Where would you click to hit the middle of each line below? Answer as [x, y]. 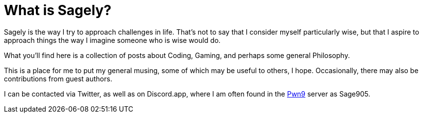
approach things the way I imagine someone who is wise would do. [112, 40]
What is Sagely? [58, 10]
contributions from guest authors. [58, 78]
